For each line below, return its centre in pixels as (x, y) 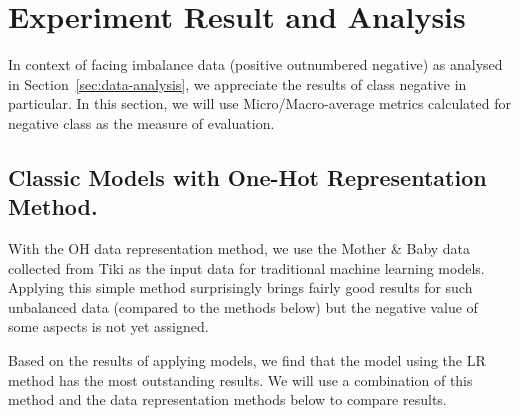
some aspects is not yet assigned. (108, 326)
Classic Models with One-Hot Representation (247, 176)
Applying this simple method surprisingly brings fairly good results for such (240, 287)
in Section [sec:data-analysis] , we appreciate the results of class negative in (237, 83)
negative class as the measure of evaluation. (141, 122)
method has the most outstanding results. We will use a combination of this (240, 379)
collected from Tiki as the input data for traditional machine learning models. (246, 267)
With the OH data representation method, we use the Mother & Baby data (239, 248)
